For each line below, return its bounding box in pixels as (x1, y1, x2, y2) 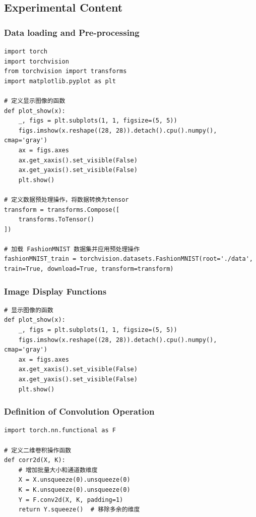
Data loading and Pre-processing (4, 26, 140, 38)
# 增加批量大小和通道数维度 (18, 466, 98, 474)
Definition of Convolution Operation (4, 405, 155, 418)
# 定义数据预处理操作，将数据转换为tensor (4, 196, 129, 203)
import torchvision (4, 58, 69, 65)
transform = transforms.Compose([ (4, 206, 120, 213)
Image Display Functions (4, 284, 107, 297)
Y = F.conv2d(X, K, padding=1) (18, 496, 123, 503)
